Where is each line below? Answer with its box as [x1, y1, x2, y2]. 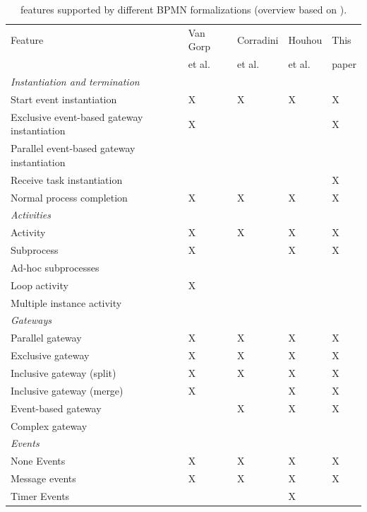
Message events [11, 471, 76, 486]
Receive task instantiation [11, 172, 123, 187]
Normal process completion [11, 190, 128, 204]
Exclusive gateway [11, 348, 90, 363]
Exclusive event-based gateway [11, 109, 143, 124]
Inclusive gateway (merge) [11, 383, 124, 397]
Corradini [237, 32, 279, 47]
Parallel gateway [11, 330, 82, 345]
